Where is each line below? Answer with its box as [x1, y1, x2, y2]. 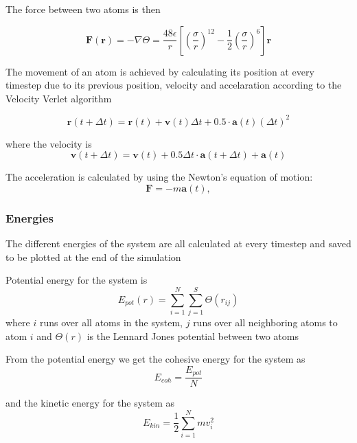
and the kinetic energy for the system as [5, 396, 175, 410]
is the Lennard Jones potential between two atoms [87, 328, 299, 343]
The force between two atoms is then [5, 2, 161, 16]
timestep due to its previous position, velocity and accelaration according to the [5, 78, 342, 92]
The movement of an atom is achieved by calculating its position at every [5, 64, 314, 78]
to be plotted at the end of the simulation [5, 249, 181, 264]
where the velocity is [5, 136, 92, 150]
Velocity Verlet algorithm [5, 91, 112, 105]
